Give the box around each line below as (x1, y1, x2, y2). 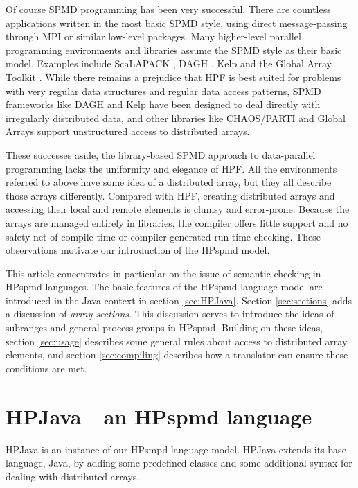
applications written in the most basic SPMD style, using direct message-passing (6, 15, 348, 30)
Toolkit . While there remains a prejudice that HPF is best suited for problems (6, 69, 341, 84)
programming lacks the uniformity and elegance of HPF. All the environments (6, 161, 337, 175)
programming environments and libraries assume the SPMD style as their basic (6, 42, 342, 57)
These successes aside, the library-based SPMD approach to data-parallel (6, 147, 316, 162)
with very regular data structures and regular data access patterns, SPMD (6, 83, 321, 98)
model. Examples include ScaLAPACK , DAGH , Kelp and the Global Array (6, 56, 332, 71)
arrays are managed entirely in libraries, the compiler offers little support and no (6, 215, 348, 229)
